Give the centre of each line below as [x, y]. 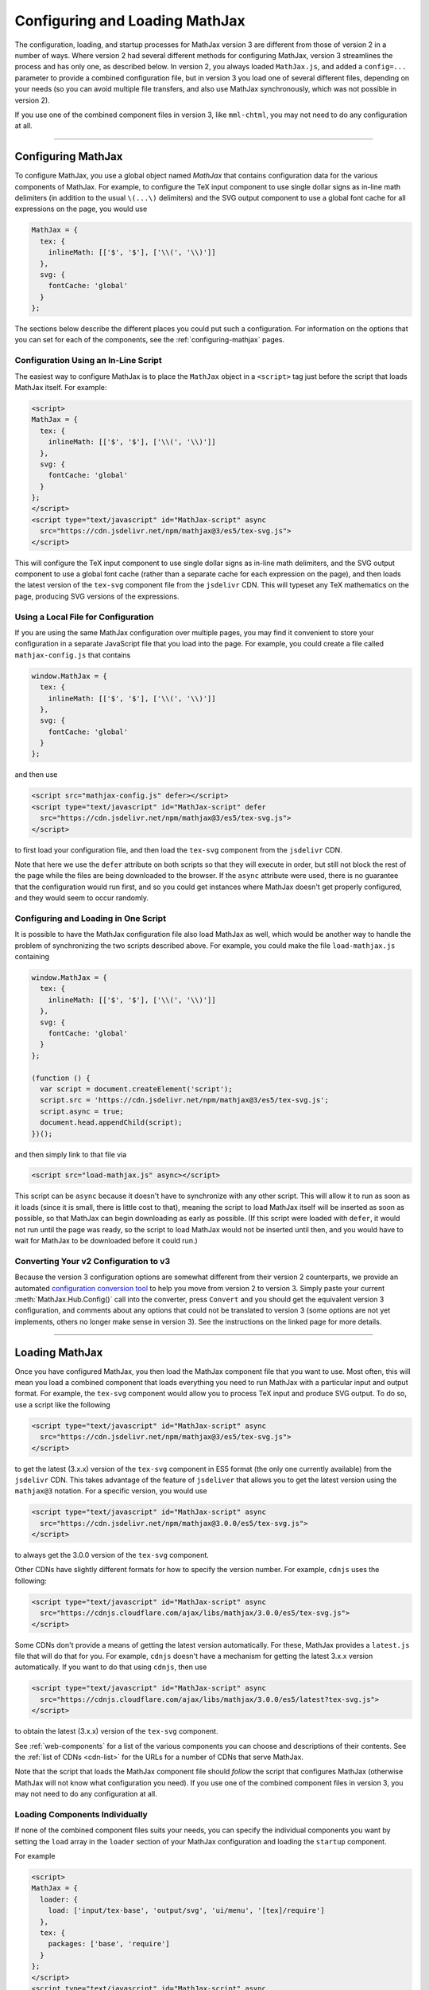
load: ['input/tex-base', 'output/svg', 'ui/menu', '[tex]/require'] [186, 1911]
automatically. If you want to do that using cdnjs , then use [111, 1667]
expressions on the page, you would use [81, 209]
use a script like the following [62, 1404]
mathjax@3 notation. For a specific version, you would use [111, 1491]
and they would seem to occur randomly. [81, 898]
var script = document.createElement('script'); [137, 1089]
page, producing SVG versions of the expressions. [97, 596]
